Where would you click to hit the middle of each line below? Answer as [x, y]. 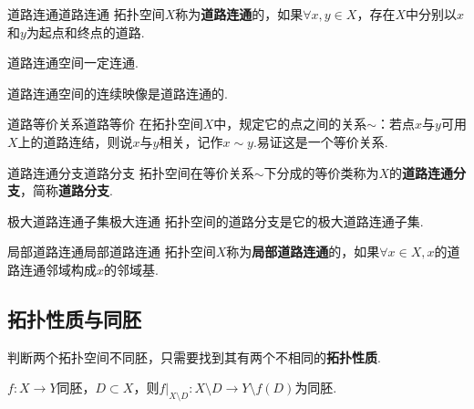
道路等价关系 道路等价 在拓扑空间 [105, 124]
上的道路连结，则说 [75, 141]
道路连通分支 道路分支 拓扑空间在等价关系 [131, 172]
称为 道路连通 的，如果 [239, 14]
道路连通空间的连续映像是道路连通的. [118, 93]
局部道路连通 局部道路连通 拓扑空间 [112, 252]
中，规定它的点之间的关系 [290, 124]
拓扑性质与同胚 [74, 318]
